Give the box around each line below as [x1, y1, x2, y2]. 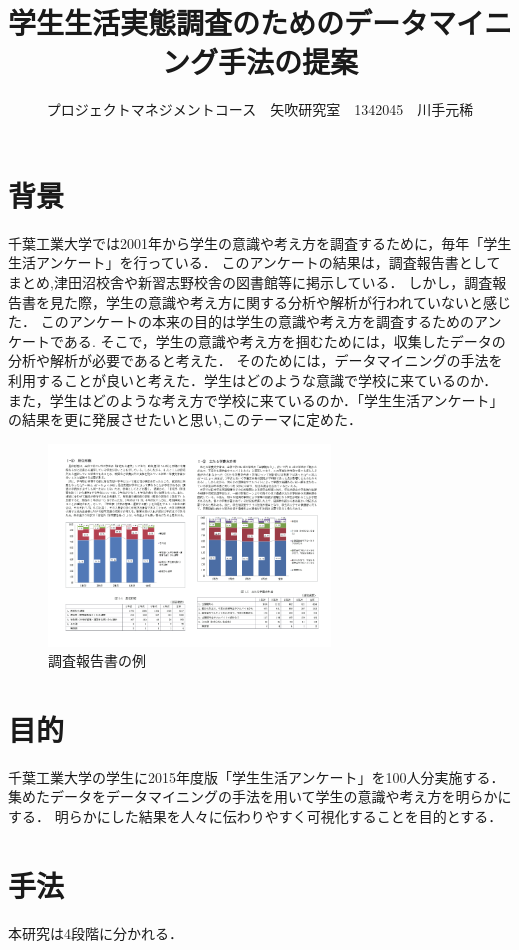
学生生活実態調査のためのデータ [8, 2, 429, 43]
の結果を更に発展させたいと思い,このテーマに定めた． [8, 409, 362, 430]
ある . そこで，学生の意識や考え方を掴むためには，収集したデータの [63, 330, 506, 351]
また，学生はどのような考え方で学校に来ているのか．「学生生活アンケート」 [8, 389, 504, 410]
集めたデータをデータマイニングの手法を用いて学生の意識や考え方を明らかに [8, 786, 512, 807]
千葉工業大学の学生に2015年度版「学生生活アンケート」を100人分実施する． [8, 766, 505, 787]
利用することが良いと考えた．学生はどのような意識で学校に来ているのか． [8, 370, 498, 390]
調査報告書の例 [48, 650, 146, 671]
